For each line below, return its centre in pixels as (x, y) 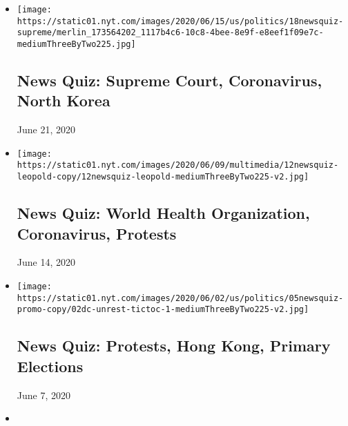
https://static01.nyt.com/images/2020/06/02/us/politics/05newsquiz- (180, 298)
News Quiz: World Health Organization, (163, 213)
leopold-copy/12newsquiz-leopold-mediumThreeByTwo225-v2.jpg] (163, 177)
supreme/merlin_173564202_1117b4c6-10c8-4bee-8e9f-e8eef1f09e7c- (170, 33)
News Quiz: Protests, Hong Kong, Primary (174, 346)
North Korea (64, 100)
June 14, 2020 (46, 262)
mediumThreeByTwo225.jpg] (76, 44)
